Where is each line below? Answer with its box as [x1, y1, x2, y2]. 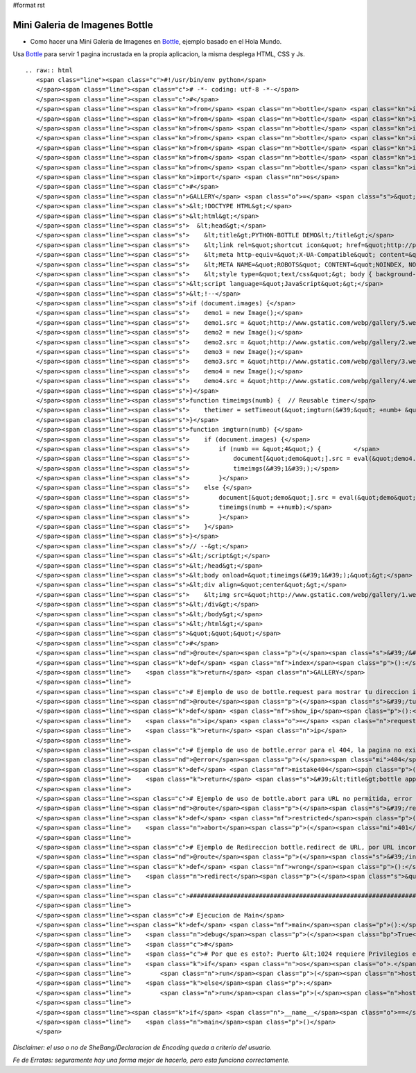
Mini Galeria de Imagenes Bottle [12, 19, 153, 31]
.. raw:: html [25, 66, 73, 74]
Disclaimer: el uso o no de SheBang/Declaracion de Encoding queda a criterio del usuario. [12, 1043, 272, 1051]
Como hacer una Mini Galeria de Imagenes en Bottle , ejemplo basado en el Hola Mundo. [30, 37, 282, 45]
